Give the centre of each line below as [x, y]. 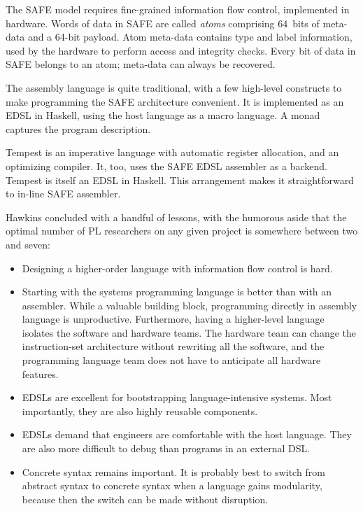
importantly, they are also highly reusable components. [140, 411]
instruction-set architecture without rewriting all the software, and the [173, 346]
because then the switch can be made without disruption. [145, 499]
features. [40, 373]
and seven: [28, 244]
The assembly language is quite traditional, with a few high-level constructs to [174, 87]
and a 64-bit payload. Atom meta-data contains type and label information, [190, 37]
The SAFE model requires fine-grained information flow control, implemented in [178, 9]
